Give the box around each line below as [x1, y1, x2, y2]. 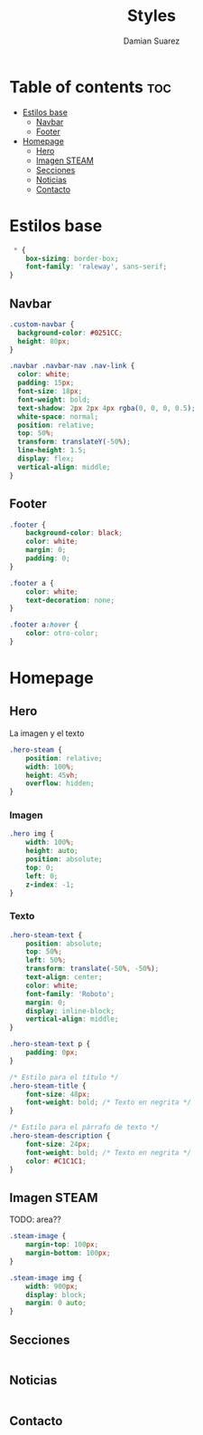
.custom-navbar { [9, 319, 75, 329]
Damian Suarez [123, 35, 180, 46]
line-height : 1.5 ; [17, 446, 88, 455]
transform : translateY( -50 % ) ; [17, 437, 131, 447]
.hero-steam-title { [9, 1081, 88, 1091]
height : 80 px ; [17, 336, 70, 345]
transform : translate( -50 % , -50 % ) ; [25, 965, 160, 974]
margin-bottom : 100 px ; [25, 1248, 111, 1258]
